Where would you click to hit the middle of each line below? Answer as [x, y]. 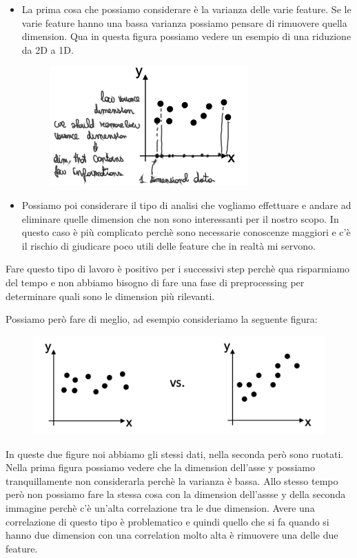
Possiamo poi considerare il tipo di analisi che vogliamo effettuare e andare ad [186, 205]
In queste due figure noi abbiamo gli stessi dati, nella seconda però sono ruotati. [175, 454]
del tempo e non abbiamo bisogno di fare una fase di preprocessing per [155, 282]
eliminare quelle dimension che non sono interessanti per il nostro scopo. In [180, 218]
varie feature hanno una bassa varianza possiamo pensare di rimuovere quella [184, 22]
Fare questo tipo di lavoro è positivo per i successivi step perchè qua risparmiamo [178, 269]
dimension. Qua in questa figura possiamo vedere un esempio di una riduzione [186, 36]
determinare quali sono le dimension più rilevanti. [110, 296]
